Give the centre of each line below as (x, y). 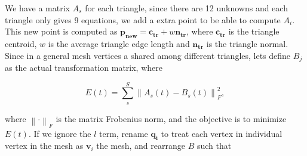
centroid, (21, 43)
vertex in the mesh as (44, 146)
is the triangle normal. (247, 43)
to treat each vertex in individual (222, 133)
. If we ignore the (60, 133)
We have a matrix (37, 8)
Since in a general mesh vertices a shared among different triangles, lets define (148, 55)
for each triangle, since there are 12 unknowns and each (186, 8)
